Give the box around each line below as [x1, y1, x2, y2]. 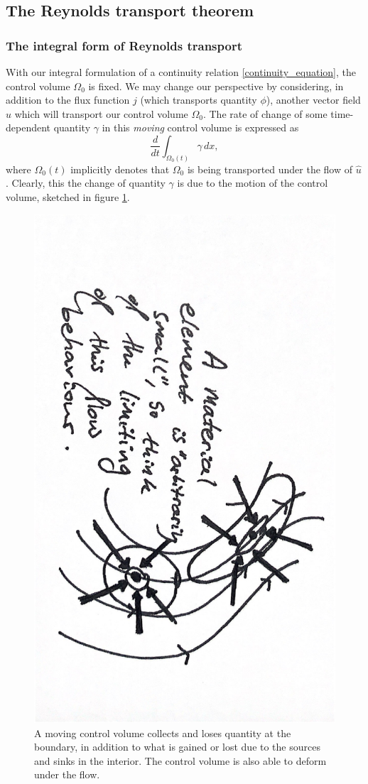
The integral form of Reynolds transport [6, 36, 242, 54]
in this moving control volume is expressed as [102, 120, 299, 135]
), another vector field [266, 92, 361, 107]
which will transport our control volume [14, 106, 188, 121]
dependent [6, 120, 51, 135]
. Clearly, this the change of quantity [6, 175, 166, 190]
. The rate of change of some [202, 106, 328, 121]
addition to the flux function [6, 92, 130, 107]
